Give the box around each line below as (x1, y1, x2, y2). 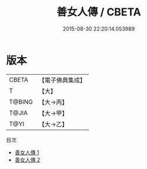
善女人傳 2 (14, 156, 41, 163)
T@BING (9, 98, 34, 106)
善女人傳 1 (14, 148, 39, 156)
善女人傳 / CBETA (56, 5, 141, 19)
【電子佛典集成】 (38, 76, 86, 84)
